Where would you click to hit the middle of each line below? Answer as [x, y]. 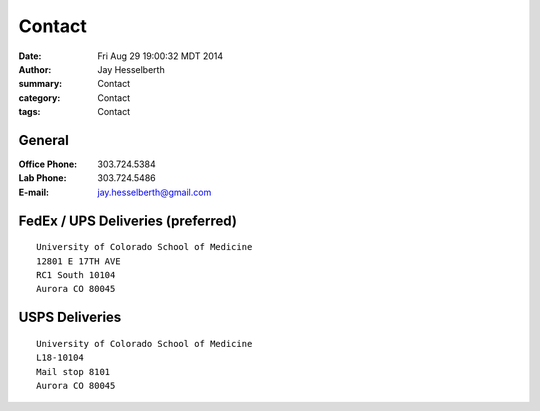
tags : [29, 112]
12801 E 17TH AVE [78, 261]
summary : [40, 84]
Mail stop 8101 [73, 371]
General [44, 140]
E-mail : [34, 192]
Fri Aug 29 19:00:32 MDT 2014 [160, 56]
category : [39, 97]
